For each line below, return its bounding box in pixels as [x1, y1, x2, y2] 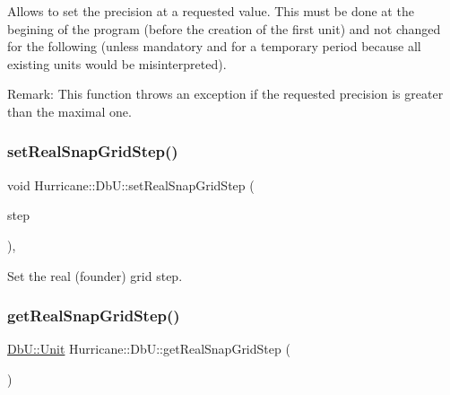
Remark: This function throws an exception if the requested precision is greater [7, 84, 444, 103]
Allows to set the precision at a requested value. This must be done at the [7, 2, 414, 20]
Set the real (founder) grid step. [7, 266, 183, 285]
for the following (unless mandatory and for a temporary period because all [7, 37, 421, 56]
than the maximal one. [7, 101, 132, 120]
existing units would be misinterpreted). [7, 54, 227, 73]
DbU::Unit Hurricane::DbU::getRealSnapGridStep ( [7, 339, 290, 358]
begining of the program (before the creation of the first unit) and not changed [7, 19, 441, 38]
